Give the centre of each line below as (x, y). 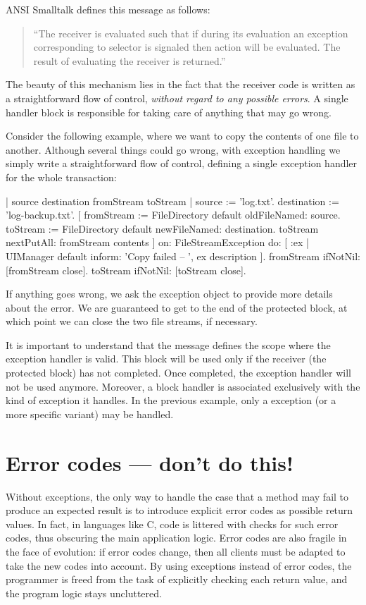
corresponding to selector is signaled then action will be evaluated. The (187, 47)
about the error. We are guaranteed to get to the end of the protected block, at (177, 307)
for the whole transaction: (61, 177)
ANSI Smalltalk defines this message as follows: (108, 9)
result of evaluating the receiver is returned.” (130, 60)
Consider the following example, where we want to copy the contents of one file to (182, 136)
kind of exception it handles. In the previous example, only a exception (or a (171, 400)
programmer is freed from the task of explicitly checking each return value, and (177, 579)
